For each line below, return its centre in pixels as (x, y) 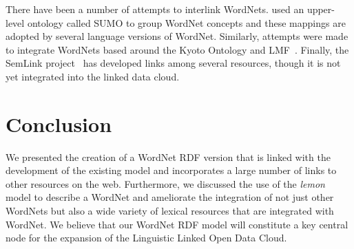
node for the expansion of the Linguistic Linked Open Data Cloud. (146, 238)
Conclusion (59, 123)
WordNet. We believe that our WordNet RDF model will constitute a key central (177, 224)
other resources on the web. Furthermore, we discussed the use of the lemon (165, 183)
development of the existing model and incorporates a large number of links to (171, 170)
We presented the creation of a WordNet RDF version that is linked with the (168, 156)
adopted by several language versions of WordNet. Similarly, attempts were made (177, 36)
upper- (321, 9)
